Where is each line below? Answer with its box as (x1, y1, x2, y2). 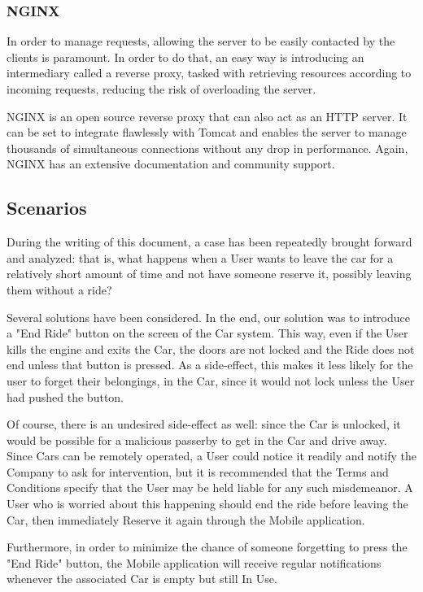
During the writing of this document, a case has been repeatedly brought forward (7, 233, 412, 250)
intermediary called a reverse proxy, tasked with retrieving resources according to (7, 64, 412, 81)
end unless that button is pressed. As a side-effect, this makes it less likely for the (7, 356, 413, 373)
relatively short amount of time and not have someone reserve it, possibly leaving (7, 265, 412, 282)
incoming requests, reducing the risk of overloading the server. (7, 81, 316, 97)
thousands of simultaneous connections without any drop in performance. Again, (7, 139, 408, 156)
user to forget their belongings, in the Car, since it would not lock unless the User (7, 372, 415, 389)
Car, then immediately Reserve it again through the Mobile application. (7, 511, 365, 528)
